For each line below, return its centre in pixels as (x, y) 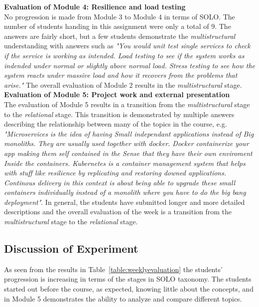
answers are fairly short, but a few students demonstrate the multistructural (120, 36)
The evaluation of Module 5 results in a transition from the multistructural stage (127, 104)
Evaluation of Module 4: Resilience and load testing (95, 6)
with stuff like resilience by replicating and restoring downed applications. (115, 173)
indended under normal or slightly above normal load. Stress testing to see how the (129, 65)
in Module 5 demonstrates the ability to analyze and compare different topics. (123, 298)
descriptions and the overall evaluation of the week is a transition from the (118, 212)
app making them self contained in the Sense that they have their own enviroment (128, 153)
